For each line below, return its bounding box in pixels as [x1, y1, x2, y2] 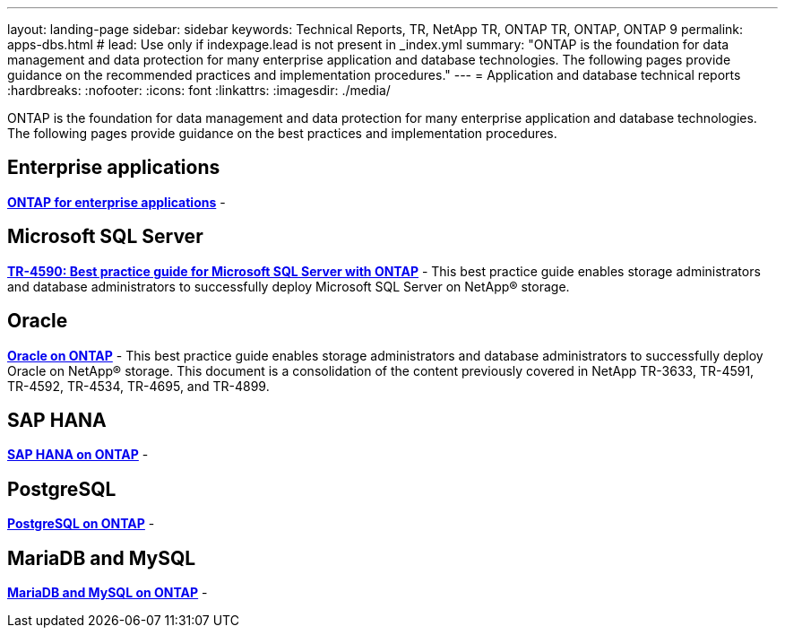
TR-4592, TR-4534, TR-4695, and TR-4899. [7, 378, 270, 394]
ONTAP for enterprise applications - [7, 194, 226, 210]
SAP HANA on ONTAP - [7, 447, 149, 463]
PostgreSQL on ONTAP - [7, 516, 155, 532]
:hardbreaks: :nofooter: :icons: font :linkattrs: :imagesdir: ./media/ [7, 83, 391, 98]
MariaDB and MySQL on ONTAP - [7, 585, 208, 601]
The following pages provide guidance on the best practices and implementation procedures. [7, 126, 557, 141]
